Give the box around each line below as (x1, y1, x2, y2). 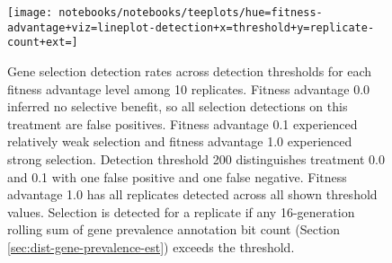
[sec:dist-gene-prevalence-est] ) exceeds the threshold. (7, 237, 295, 256)
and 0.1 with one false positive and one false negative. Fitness (7, 167, 347, 186)
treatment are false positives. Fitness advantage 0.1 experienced (7, 114, 358, 133)
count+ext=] (7, 36, 78, 49)
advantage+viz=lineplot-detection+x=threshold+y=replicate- (7, 21, 375, 34)
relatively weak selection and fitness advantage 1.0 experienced (7, 132, 352, 151)
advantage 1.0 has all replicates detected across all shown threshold (7, 185, 378, 204)
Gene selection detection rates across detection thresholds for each (7, 61, 372, 80)
